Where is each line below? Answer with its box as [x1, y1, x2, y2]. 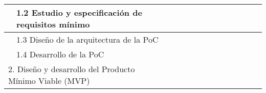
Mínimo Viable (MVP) [8, 75, 90, 86]
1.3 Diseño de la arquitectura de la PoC [16, 34, 159, 45]
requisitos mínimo [16, 18, 90, 30]
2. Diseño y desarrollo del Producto [8, 63, 135, 75]
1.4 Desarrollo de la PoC [16, 48, 104, 60]
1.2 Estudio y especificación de [16, 7, 142, 18]
